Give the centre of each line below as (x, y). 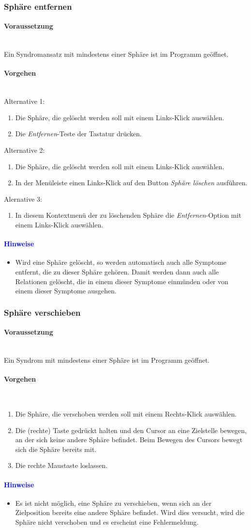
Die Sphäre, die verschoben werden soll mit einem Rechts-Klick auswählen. (126, 413)
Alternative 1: (24, 101)
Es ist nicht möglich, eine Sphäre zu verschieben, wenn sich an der (113, 503)
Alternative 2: (24, 150)
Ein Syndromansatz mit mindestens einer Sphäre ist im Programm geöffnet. (116, 54)
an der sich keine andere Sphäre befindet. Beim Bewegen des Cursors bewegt (129, 440)
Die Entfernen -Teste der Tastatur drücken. (78, 134)
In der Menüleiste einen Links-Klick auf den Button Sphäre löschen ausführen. (131, 183)
